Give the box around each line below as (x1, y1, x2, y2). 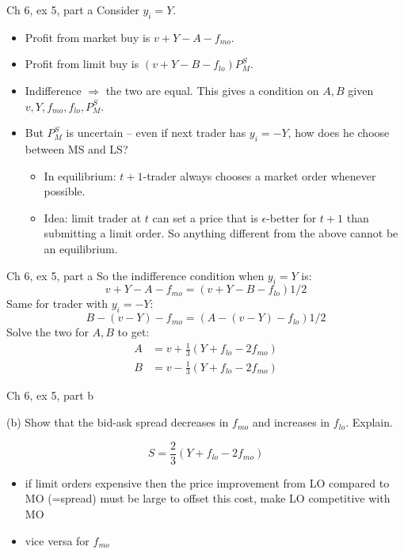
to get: (117, 324, 150, 340)
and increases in (252, 414, 330, 431)
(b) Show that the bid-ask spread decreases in (6, 414, 229, 431)
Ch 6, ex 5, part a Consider (6, 2, 139, 17)
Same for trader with (6, 295, 109, 312)
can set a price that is (152, 209, 258, 226)
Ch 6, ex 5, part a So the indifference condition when (6, 267, 265, 283)
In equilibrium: (44, 167, 116, 184)
